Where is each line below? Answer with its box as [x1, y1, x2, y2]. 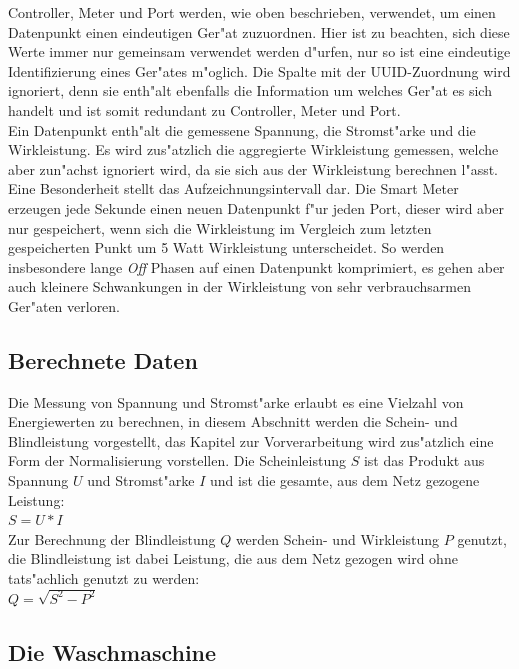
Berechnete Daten [8, 344, 198, 375]
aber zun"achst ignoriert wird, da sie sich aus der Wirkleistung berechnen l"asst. [8, 158, 499, 179]
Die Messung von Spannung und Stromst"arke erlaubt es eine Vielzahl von [8, 391, 464, 412]
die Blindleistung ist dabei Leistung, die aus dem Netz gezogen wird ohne [8, 548, 458, 569]
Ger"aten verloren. [8, 295, 121, 316]
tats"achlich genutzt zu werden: [8, 568, 200, 589]
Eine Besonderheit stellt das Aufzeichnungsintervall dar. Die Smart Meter [8, 178, 459, 199]
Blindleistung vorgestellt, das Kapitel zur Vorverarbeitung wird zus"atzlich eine [8, 430, 494, 451]
